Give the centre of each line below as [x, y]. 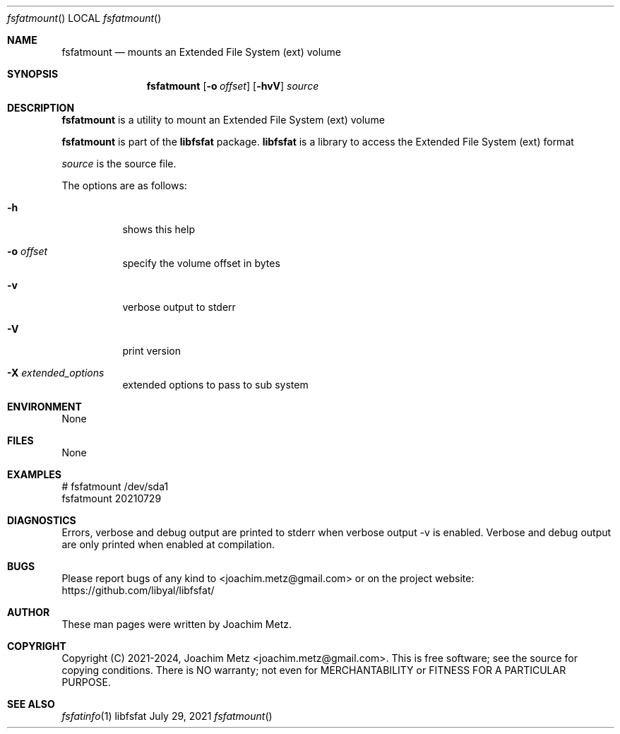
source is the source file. [119, 164]
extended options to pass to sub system [215, 385]
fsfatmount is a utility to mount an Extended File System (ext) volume [223, 120]
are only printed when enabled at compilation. [168, 544]
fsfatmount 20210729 [112, 498]
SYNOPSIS [33, 74]
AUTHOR [29, 612]
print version [152, 351]
